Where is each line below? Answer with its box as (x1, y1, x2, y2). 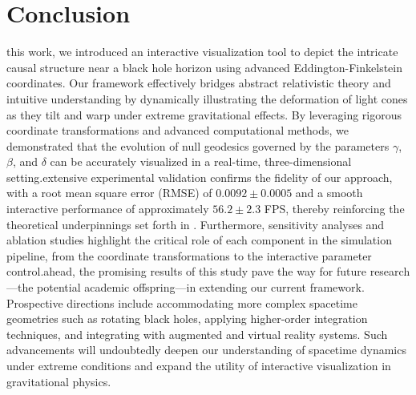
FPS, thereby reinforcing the (264, 200, 405, 217)
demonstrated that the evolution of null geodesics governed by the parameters (6, 137, 390, 154)
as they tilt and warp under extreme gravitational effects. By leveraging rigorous (6, 106, 402, 123)
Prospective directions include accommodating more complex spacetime (6, 294, 358, 311)
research (370, 263, 410, 280)
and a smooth (295, 184, 363, 201)
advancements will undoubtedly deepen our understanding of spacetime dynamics (6, 341, 406, 358)
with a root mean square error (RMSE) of (6, 184, 212, 201)
